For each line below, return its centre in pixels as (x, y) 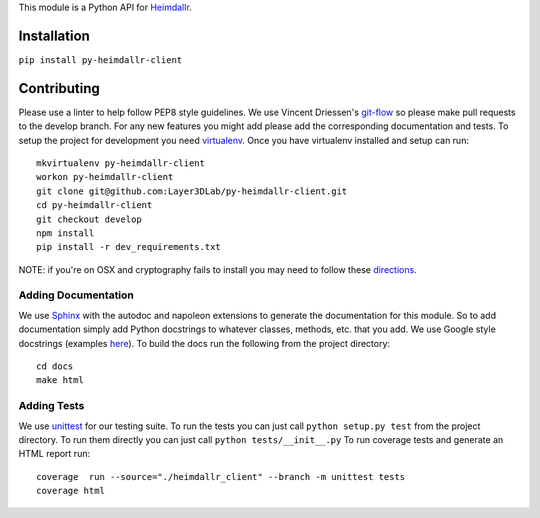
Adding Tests (51, 406)
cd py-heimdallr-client (94, 205)
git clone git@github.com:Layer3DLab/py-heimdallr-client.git (192, 191)
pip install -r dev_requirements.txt (129, 247)
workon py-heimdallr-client (105, 177)
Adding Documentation (76, 295)
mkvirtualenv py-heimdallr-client (120, 163)
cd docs (55, 366)
